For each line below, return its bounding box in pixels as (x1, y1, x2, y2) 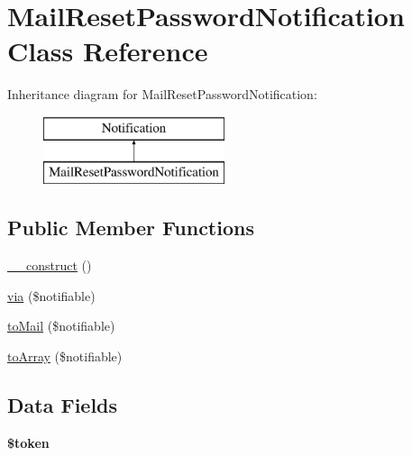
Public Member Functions (7, 214, 254, 242)
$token (7, 433, 50, 451)
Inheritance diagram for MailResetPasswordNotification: (7, 85, 317, 104)
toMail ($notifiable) (7, 316, 115, 335)
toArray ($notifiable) (7, 347, 123, 366)
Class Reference (7, 32, 208, 69)
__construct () (7, 256, 92, 275)
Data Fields (7, 391, 118, 419)
